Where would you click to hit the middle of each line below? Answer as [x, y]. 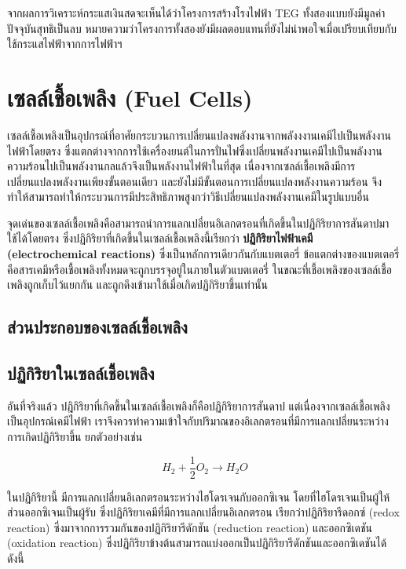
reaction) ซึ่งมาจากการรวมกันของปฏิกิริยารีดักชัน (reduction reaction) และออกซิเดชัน [190, 527]
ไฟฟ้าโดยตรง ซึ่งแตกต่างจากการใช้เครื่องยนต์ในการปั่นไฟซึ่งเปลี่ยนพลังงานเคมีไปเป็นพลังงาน [195, 150]
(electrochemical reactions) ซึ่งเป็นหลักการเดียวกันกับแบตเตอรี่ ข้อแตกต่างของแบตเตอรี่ [203, 254]
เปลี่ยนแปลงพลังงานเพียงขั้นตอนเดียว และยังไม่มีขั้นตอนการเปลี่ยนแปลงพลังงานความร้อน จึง [194, 181]
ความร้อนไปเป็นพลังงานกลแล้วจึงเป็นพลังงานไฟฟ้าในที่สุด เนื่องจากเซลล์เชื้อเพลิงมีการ [181, 166]
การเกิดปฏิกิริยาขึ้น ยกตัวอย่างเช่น [75, 437]
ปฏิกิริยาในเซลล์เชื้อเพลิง [81, 373]
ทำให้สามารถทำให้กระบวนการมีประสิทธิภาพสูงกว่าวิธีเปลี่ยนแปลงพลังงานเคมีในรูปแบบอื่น [188, 197]
